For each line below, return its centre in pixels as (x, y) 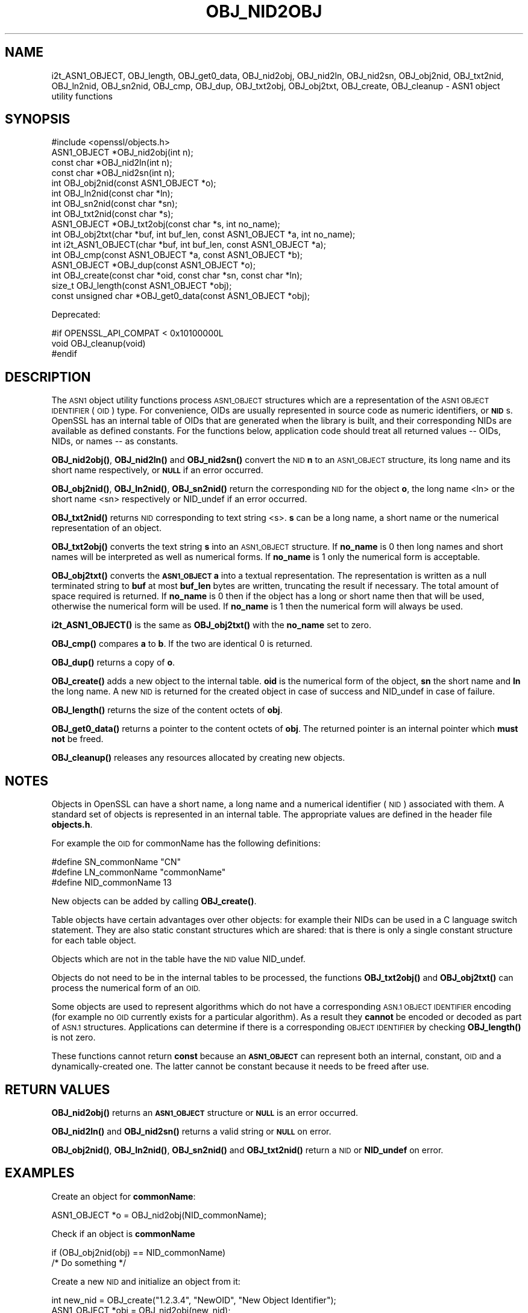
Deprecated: (76, 315)
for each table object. (94, 940)
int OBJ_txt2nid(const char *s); (112, 214)
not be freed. (77, 739)
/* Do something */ (89, 1262)
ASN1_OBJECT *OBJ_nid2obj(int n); (122, 153)
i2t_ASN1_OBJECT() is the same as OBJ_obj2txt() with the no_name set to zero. (211, 625)
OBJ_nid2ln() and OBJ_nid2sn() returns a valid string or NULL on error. (191, 1131)
